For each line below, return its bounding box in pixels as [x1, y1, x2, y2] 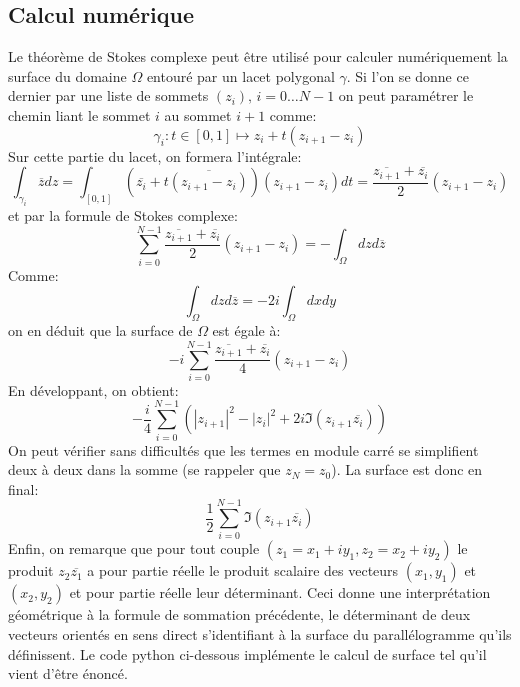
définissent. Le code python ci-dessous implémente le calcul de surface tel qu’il [8, 643, 487, 664]
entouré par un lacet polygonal [146, 65, 335, 86]
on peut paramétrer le [338, 85, 474, 106]
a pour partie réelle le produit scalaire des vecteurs [87, 560, 399, 581]
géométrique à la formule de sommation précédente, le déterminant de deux [8, 604, 471, 625]
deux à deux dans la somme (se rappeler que [8, 459, 281, 480]
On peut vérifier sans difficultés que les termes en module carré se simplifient [8, 439, 479, 460]
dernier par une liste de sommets [8, 85, 209, 106]
